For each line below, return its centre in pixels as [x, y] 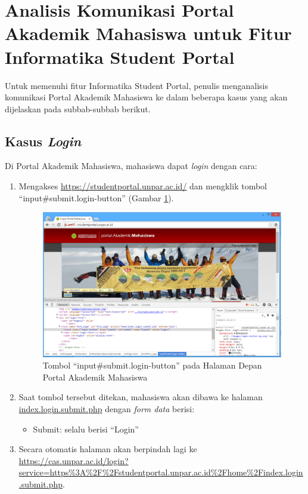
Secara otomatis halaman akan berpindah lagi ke [108, 449]
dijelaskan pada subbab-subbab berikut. [78, 108]
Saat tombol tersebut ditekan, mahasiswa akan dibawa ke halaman [141, 397]
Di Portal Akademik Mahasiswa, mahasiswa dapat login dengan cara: [131, 166]
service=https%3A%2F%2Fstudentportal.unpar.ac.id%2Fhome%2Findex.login [161, 472]
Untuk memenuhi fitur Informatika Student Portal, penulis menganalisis [136, 85]
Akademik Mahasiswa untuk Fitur [148, 33]
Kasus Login [43, 141]
